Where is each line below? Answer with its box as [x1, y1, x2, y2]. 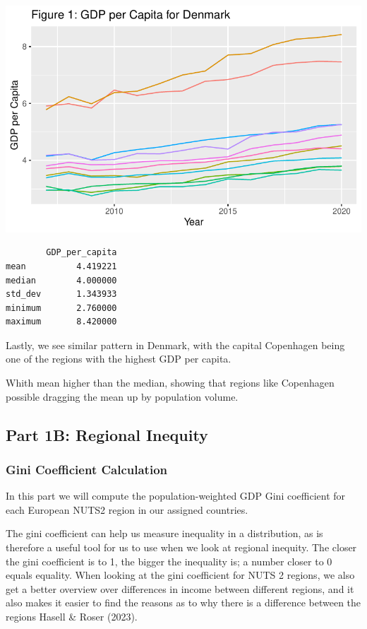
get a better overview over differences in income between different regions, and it [6, 581, 354, 596]
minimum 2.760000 [6, 302, 117, 313]
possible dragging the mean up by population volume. [6, 389, 239, 404]
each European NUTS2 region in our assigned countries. [6, 502, 248, 517]
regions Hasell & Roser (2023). [6, 609, 138, 623]
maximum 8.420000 [6, 317, 117, 327]
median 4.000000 [6, 275, 117, 286]
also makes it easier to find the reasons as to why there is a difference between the [6, 595, 361, 610]
